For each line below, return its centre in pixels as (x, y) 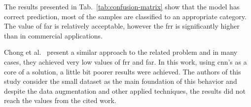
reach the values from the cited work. (60, 100)
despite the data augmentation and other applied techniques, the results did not (125, 90)
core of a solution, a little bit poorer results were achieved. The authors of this (123, 71)
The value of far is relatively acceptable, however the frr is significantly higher (122, 26)
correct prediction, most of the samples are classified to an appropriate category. (125, 16)
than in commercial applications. (54, 35)
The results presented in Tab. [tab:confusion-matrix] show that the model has (122, 6)
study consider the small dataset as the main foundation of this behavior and (121, 81)
